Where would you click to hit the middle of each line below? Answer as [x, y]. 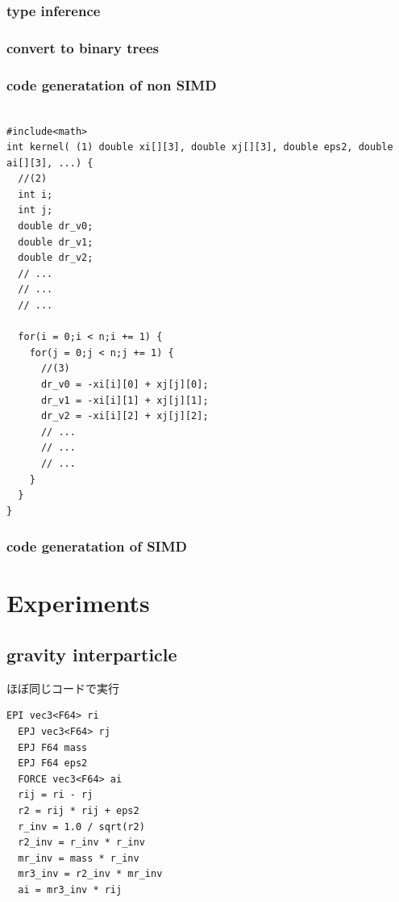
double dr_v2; [56, 258]
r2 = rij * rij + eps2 [79, 810]
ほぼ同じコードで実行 [63, 688]
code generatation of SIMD [97, 546]
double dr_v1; [56, 242]
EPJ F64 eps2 [53, 764]
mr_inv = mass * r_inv [79, 858]
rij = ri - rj [56, 795]
